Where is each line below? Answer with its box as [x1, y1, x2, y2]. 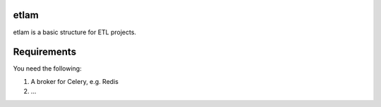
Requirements [13, 46, 77, 58]
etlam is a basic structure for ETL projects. [13, 28, 137, 36]
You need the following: [13, 64, 82, 73]
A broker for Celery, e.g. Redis [30, 77, 119, 85]
